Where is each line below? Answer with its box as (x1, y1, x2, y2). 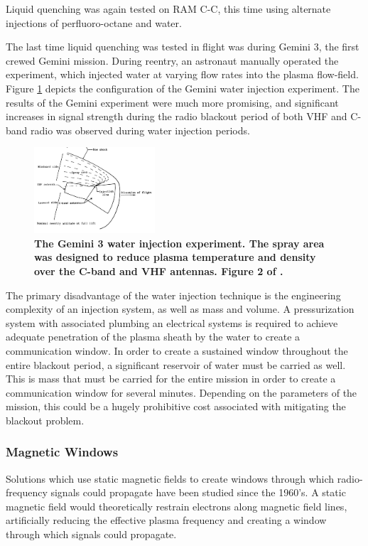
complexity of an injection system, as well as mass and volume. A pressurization (6, 301, 355, 316)
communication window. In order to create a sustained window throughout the (6, 343, 348, 358)
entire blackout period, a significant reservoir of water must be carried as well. (6, 357, 346, 372)
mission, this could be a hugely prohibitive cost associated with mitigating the (6, 399, 346, 414)
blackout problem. (6, 412, 85, 427)
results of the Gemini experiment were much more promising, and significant (6, 95, 339, 109)
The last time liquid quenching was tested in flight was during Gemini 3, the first (6, 39, 359, 54)
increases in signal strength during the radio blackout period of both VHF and (6, 109, 347, 124)
